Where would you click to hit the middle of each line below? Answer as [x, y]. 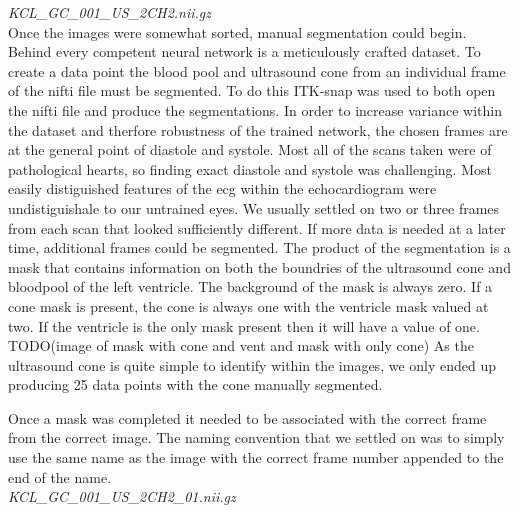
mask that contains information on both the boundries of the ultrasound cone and [259, 266]
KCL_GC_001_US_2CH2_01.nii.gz [122, 496]
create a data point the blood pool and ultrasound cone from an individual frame [257, 70]
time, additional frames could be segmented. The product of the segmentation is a [259, 247]
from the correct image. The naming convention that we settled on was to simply [256, 437]
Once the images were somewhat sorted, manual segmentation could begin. [237, 31]
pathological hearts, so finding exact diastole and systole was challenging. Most [250, 168]
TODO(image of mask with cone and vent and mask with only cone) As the [241, 345]
